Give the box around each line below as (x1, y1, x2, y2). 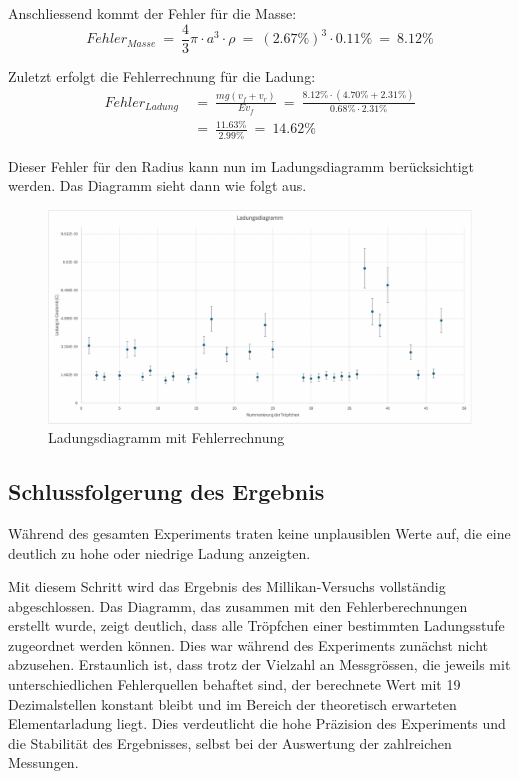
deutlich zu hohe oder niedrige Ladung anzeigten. (8, 542, 311, 563)
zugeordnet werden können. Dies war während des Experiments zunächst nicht (8, 634, 488, 655)
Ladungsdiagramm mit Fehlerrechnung (48, 427, 285, 448)
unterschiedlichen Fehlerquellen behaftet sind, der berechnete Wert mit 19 (8, 674, 461, 695)
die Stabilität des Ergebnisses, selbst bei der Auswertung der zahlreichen (8, 732, 452, 753)
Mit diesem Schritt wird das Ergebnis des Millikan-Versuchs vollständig (8, 576, 446, 597)
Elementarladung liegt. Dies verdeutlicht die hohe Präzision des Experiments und (8, 713, 506, 734)
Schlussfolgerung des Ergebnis (8, 476, 325, 507)
